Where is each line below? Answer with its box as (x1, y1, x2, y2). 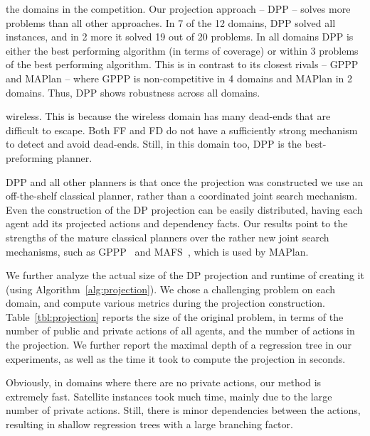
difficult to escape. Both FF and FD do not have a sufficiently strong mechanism (6, 122, 358, 137)
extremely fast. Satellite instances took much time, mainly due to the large (6, 388, 332, 403)
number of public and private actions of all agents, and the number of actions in (6, 323, 355, 338)
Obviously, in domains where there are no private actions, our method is (6, 375, 322, 390)
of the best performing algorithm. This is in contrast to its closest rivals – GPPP (6, 57, 359, 72)
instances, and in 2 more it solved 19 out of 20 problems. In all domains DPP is (6, 29, 354, 44)
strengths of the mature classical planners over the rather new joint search (6, 229, 329, 244)
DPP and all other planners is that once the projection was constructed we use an (6, 174, 364, 189)
